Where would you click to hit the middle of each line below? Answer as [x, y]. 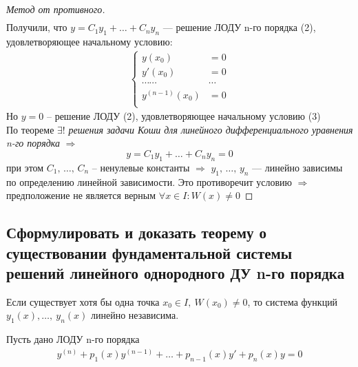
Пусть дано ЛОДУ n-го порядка [73, 339]
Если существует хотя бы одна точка [83, 301]
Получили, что [37, 27]
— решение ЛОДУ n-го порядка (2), [239, 27]
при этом [25, 167]
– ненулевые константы [141, 167]
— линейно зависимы [297, 167]
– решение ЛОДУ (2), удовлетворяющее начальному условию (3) [183, 116]
